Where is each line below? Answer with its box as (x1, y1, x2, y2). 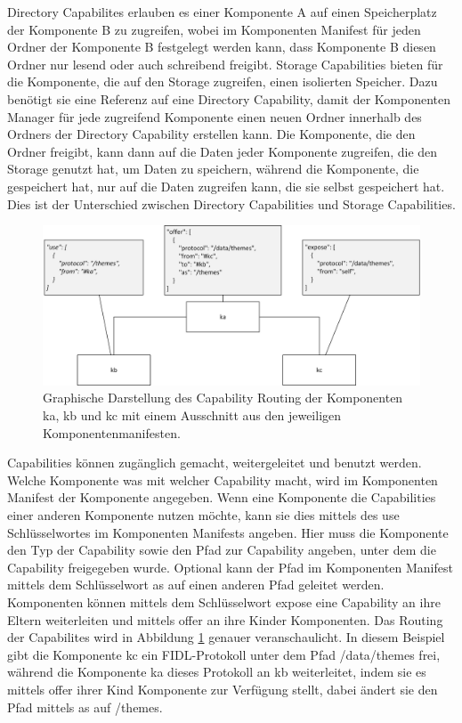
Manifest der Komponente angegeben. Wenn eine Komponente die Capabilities (7, 488, 436, 507)
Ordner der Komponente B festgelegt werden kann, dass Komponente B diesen (7, 37, 436, 56)
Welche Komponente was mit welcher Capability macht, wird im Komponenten (7, 470, 438, 489)
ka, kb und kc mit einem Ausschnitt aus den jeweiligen (43, 406, 342, 425)
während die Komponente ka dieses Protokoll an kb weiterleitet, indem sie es (7, 662, 426, 681)
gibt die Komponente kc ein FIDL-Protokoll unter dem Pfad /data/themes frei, (7, 645, 441, 663)
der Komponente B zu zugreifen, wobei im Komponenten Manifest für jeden (7, 20, 421, 38)
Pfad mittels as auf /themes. (7, 697, 163, 716)
